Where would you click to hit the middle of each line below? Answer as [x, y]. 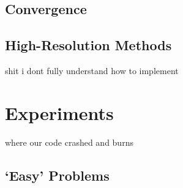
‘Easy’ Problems [57, 175]
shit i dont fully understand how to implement [92, 70]
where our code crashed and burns [69, 142]
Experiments [59, 112]
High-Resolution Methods [88, 45]
